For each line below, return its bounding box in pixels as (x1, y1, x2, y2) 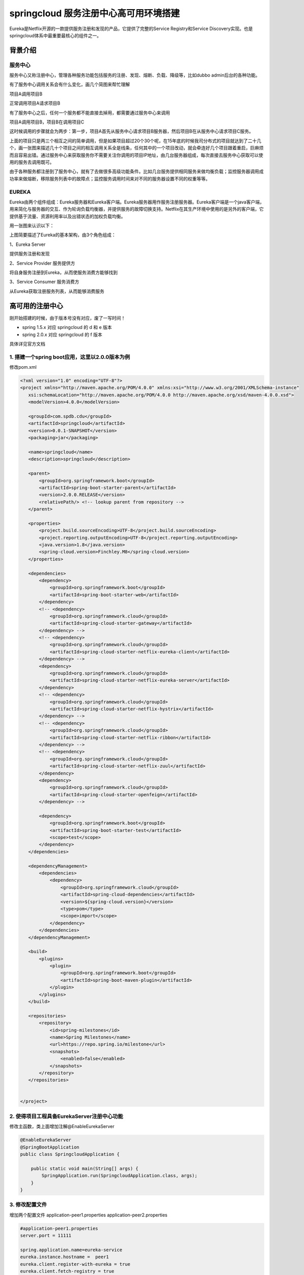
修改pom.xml (9, 364, 37, 370)
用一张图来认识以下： (9, 222, 54, 229)
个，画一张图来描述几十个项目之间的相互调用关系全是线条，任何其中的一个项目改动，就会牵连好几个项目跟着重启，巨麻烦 (9, 145, 264, 151)
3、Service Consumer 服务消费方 (9, 278, 79, 285)
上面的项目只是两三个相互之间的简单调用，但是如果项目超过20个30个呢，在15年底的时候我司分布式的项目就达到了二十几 (9, 138, 262, 144)
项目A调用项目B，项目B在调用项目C (9, 119, 85, 125)
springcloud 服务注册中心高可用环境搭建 (9, 8, 180, 19)
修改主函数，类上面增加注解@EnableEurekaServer (9, 1124, 115, 1130)
